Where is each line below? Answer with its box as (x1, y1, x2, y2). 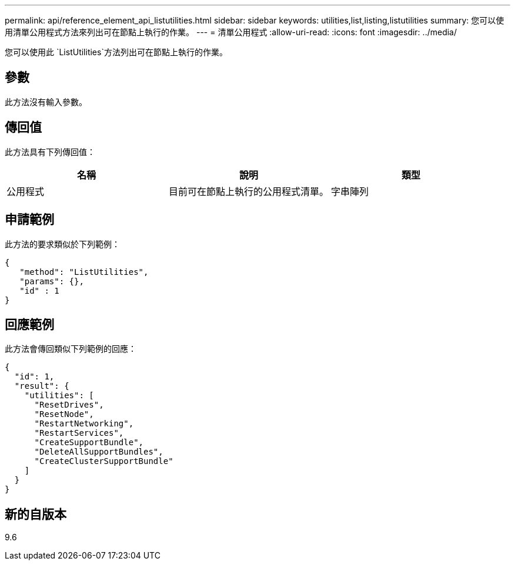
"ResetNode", (34, 409, 94, 419)
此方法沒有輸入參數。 (5, 96, 87, 107)
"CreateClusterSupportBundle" (34, 456, 173, 466)
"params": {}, (19, 276, 84, 286)
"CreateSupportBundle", (34, 438, 144, 448)
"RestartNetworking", (34, 419, 134, 429)
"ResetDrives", (34, 400, 104, 410)
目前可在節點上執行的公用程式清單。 (169, 185, 329, 197)
